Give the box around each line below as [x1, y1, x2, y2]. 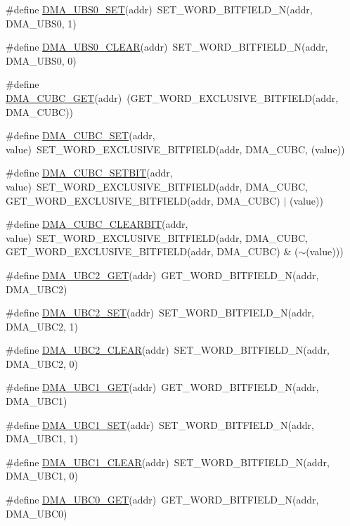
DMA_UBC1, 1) [6, 431, 79, 446]
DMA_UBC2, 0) [6, 356, 79, 371]
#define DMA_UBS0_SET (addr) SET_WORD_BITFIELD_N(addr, [6, 2, 313, 16]
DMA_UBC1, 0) [6, 468, 79, 483]
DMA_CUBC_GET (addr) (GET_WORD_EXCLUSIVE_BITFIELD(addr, [6, 90, 339, 105]
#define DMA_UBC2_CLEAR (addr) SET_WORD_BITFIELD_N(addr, [6, 342, 330, 357]
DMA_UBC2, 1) [6, 319, 79, 333]
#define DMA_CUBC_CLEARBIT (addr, [6, 217, 188, 231]
